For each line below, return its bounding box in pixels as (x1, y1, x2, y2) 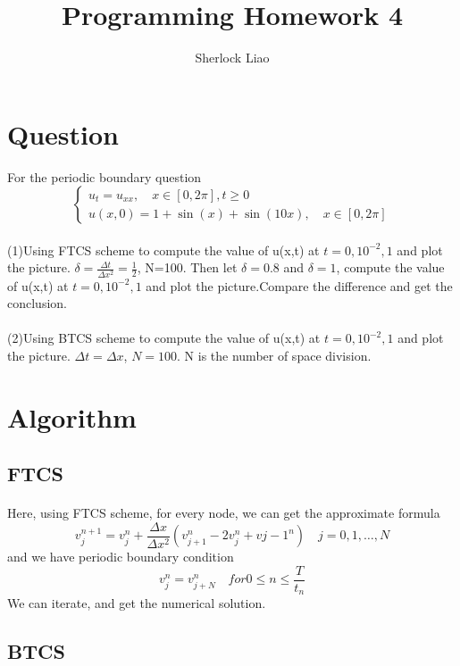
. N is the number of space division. (177, 345, 372, 364)
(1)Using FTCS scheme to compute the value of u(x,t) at (7, 240, 320, 259)
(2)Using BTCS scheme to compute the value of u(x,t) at (7, 329, 321, 347)
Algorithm (7, 398, 137, 435)
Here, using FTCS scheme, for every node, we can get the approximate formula (7, 504, 440, 522)
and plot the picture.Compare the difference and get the (146, 276, 453, 295)
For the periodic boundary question (7, 167, 202, 186)
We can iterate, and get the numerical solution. (7, 594, 266, 612)
